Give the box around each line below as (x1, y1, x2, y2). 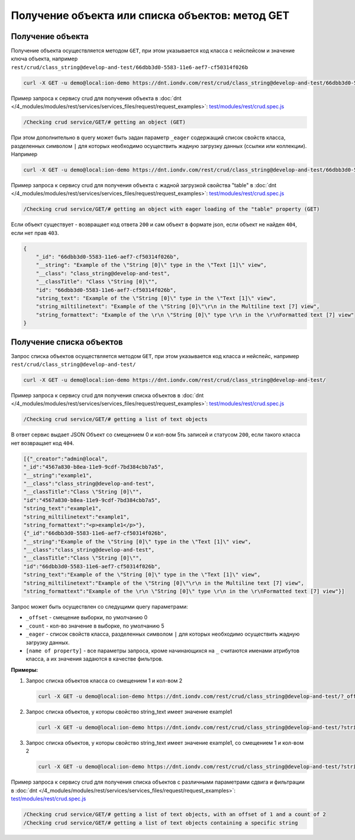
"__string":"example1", (23, 472, 93, 479)
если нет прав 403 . (11, 229, 59, 236)
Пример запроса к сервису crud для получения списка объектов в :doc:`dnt (11, 392, 204, 399)
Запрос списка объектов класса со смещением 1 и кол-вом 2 (25, 677, 183, 684)
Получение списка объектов (11, 337, 124, 347)
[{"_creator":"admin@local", (23, 455, 108, 462)
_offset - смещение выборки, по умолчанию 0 (25, 614, 148, 621)
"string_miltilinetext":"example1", (23, 513, 130, 520)
